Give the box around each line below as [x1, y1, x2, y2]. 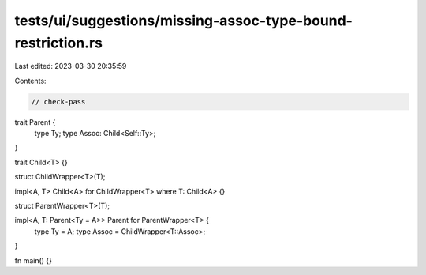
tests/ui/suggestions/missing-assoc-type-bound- [14, 12, 353, 29]
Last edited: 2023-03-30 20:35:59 [14, 62, 127, 71]
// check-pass [31, 97, 86, 106]
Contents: [14, 76, 47, 85]
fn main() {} [14, 255, 53, 265]
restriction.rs [14, 34, 103, 51]
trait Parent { [14, 117, 56, 126]
